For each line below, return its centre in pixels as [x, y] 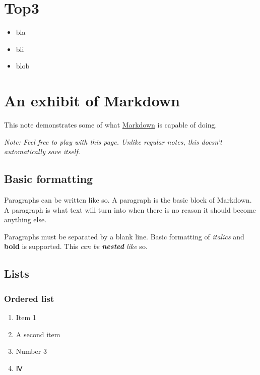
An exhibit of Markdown [92, 101]
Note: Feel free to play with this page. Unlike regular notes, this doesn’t [113, 141]
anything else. [25, 220]
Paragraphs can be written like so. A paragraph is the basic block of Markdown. [128, 200]
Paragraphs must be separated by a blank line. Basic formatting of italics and [124, 236]
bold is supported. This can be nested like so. [76, 246]
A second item [38, 334]
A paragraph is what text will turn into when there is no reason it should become [130, 209]
